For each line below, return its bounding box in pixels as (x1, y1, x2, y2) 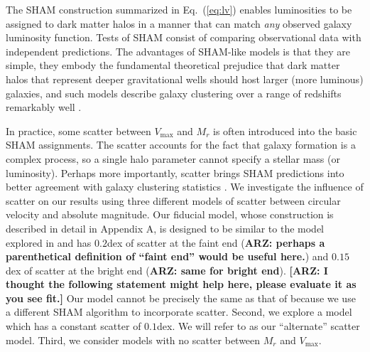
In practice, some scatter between (6, 123, 151, 138)
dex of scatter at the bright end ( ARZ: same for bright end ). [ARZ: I (6, 262, 328, 277)
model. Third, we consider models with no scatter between (6, 332, 261, 347)
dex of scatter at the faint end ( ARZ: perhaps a (107, 235, 325, 250)
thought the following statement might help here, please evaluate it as (6, 277, 357, 292)
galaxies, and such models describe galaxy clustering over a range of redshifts (6, 85, 342, 100)
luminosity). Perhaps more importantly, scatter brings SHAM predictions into (6, 165, 344, 180)
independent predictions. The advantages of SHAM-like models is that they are (6, 43, 350, 58)
